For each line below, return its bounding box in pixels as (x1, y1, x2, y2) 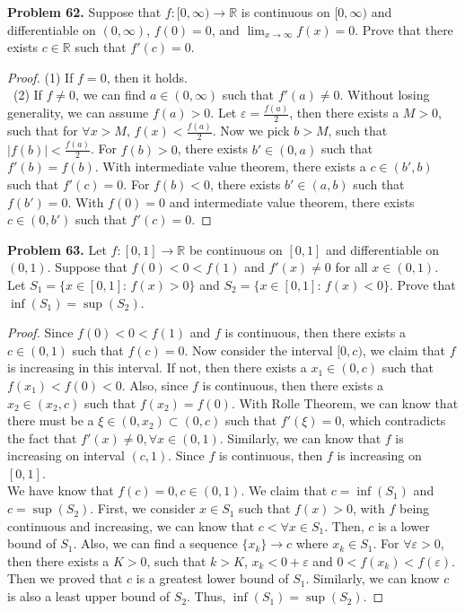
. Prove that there (355, 20, 453, 39)
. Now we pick (212, 121, 290, 140)
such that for (7, 121, 78, 140)
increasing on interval (7, 446, 125, 465)
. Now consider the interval (184, 340, 333, 359)
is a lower (377, 516, 430, 535)
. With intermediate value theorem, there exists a (94, 157, 366, 176)
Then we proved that (7, 569, 123, 588)
